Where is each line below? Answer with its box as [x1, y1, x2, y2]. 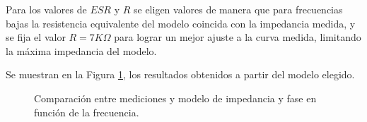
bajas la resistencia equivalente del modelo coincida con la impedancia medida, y [6, 16, 356, 30]
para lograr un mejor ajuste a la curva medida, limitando [114, 30, 361, 44]
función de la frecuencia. [34, 104, 139, 119]
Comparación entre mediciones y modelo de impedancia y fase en [34, 90, 317, 105]
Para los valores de [6, 2, 87, 16]
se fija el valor [6, 30, 66, 44]
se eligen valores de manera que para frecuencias [134, 2, 343, 16]
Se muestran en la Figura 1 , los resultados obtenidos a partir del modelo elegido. [6, 67, 355, 82]
